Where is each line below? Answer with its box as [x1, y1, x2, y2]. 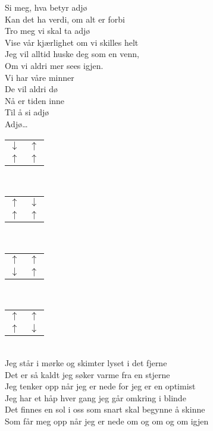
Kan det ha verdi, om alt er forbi [5, 12, 125, 25]
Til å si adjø [5, 106, 49, 118]
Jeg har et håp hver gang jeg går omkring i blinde [5, 391, 186, 404]
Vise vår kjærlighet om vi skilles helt [5, 36, 139, 48]
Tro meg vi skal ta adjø [5, 24, 90, 37]
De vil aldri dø [5, 83, 58, 95]
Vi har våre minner [5, 71, 74, 83]
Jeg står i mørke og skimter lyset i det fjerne [5, 356, 167, 369]
